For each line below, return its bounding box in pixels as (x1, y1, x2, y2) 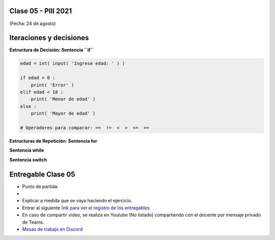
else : (20, 103, 37, 109)
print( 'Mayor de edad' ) (31, 111, 96, 117)
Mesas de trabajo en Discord (22, 226, 83, 232)
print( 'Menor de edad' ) (31, 96, 96, 102)
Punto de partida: (22, 183, 59, 190)
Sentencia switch (9, 156, 47, 163)
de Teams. (22, 219, 44, 225)
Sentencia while (9, 147, 44, 153)
